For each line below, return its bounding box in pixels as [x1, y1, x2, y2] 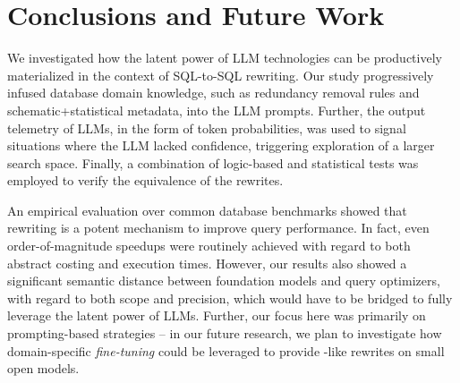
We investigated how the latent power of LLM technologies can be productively [7, 48, 442, 67]
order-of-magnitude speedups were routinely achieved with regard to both [7, 236, 411, 255]
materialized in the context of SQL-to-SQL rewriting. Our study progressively [7, 65, 434, 84]
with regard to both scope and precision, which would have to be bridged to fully [7, 288, 453, 307]
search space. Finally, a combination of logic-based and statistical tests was [7, 153, 419, 172]
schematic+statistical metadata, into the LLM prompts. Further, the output [7, 100, 426, 119]
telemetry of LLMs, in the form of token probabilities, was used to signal [7, 118, 406, 137]
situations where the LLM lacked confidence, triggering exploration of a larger [7, 136, 435, 155]
